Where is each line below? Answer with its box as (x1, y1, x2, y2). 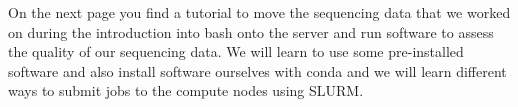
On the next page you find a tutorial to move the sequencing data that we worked (8, 2, 511, 22)
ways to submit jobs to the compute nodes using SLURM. (8, 80, 364, 101)
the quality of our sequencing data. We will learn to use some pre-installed (8, 41, 464, 62)
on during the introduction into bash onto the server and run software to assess (8, 21, 494, 42)
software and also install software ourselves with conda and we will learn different (8, 60, 507, 81)
